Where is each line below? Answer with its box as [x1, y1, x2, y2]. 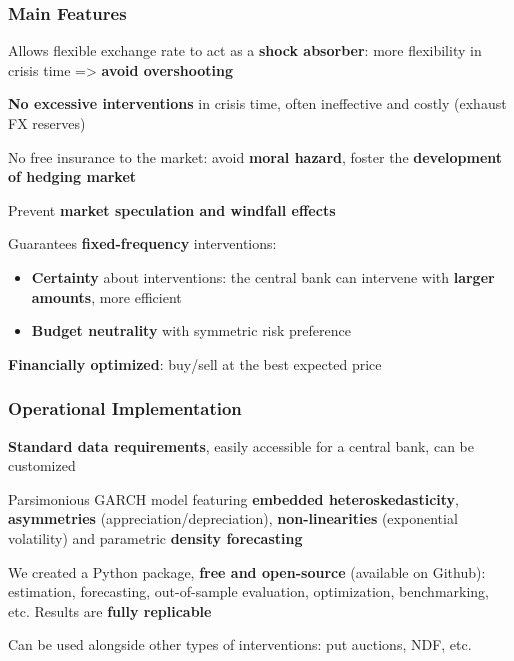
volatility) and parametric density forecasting [8, 527, 303, 548]
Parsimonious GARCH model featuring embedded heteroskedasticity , [8, 488, 459, 509]
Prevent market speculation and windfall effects [8, 199, 336, 220]
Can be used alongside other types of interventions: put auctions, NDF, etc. [8, 634, 472, 655]
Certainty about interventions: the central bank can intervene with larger [31, 266, 495, 287]
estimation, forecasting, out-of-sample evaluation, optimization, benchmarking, [8, 581, 490, 602]
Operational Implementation [8, 396, 242, 421]
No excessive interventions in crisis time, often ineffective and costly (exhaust [8, 93, 507, 114]
